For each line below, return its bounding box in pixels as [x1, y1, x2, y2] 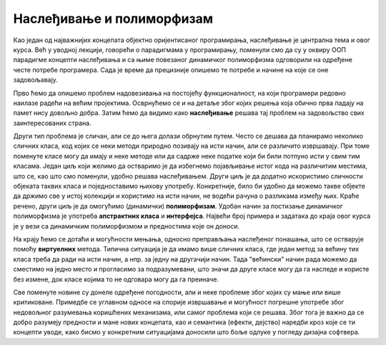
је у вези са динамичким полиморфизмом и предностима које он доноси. [13, 221, 239, 230]
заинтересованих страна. [13, 119, 92, 127]
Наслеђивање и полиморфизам [13, 11, 214, 26]
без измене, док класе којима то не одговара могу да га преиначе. [13, 275, 219, 284]
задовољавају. [13, 76, 59, 84]
